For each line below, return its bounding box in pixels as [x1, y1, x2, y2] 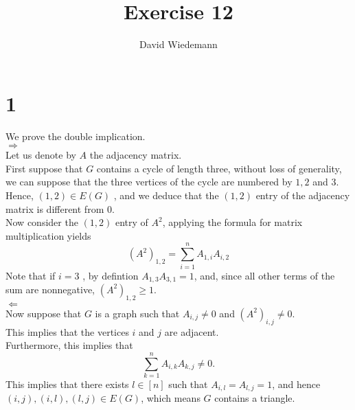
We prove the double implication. [5, 128, 146, 143]
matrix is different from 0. [5, 201, 115, 216]
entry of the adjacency [255, 188, 350, 203]
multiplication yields [5, 228, 91, 242]
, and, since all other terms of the [194, 268, 335, 282]
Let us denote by [5, 148, 76, 162]
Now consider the [5, 215, 78, 229]
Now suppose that [5, 306, 82, 320]
